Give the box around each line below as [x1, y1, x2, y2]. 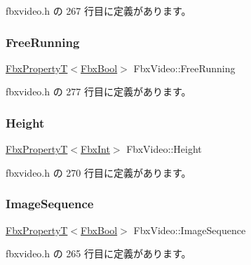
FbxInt [81, 142, 110, 156]
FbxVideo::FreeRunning [133, 60, 236, 75]
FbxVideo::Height [126, 142, 202, 156]
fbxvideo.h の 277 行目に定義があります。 [6, 84, 191, 99]
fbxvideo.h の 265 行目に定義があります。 [6, 246, 191, 261]
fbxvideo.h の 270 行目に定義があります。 [6, 165, 191, 179]
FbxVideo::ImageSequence [133, 222, 246, 237]
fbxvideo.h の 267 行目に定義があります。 [6, 4, 191, 18]
